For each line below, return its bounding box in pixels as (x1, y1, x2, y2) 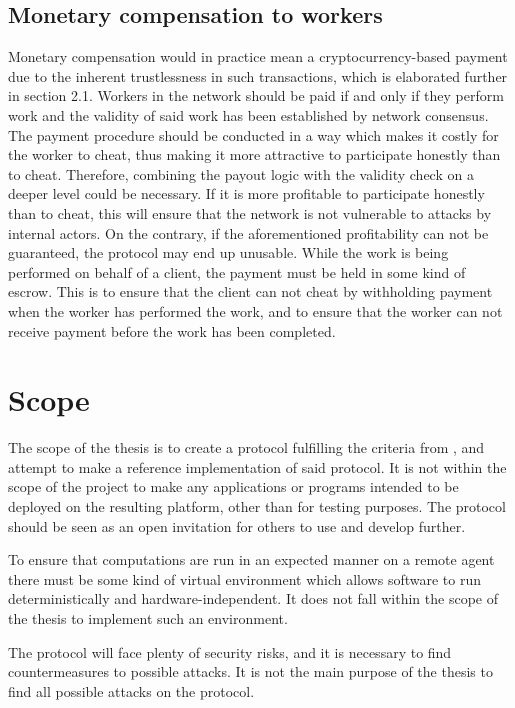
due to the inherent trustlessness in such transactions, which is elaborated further (8, 65, 508, 86)
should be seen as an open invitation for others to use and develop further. (8, 515, 466, 536)
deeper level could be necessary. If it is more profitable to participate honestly (8, 183, 485, 204)
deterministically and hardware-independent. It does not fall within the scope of (8, 588, 498, 609)
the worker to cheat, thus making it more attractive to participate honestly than (8, 144, 501, 165)
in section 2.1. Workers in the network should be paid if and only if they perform (8, 85, 504, 106)
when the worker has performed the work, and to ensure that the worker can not (8, 300, 503, 321)
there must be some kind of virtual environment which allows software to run (8, 568, 481, 589)
